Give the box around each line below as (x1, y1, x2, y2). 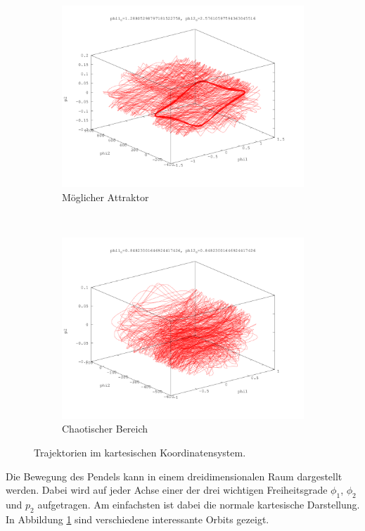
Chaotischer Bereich (62, 421, 148, 436)
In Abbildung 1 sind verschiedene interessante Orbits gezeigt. (6, 511, 269, 526)
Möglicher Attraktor (62, 189, 149, 204)
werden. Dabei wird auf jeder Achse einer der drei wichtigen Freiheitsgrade (6, 482, 328, 497)
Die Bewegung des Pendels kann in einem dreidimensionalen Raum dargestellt (6, 468, 342, 483)
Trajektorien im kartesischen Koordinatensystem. (34, 444, 246, 459)
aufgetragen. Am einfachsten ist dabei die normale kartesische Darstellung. (37, 497, 360, 511)
